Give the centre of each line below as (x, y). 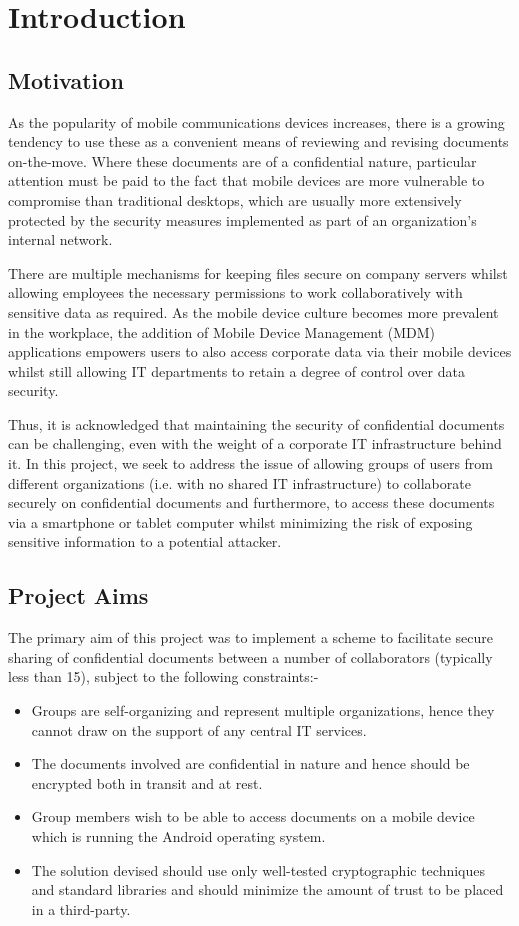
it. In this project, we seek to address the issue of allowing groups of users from (251, 463)
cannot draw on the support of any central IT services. (199, 729)
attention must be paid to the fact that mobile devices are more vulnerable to (246, 180)
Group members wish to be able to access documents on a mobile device (253, 816)
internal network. (60, 239)
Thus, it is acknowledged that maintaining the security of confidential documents (256, 423)
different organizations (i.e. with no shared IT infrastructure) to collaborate (239, 482)
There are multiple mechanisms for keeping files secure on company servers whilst (258, 272)
